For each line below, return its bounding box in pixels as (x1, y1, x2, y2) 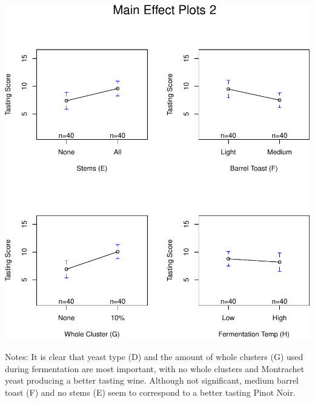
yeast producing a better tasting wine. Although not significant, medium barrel (5, 374, 299, 387)
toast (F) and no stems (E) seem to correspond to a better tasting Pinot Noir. (5, 385, 296, 398)
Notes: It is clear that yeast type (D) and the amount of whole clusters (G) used (5, 350, 303, 362)
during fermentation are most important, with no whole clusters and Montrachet (5, 362, 304, 375)
